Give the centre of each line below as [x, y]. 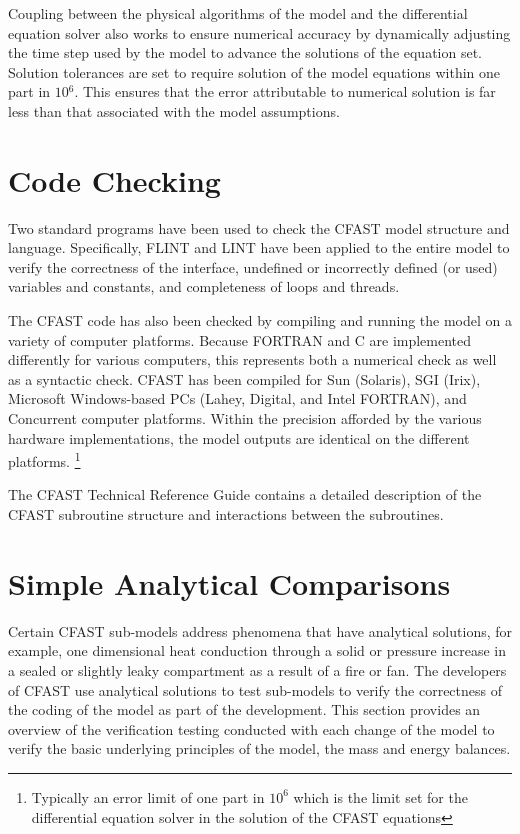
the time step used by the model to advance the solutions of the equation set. [245, 52]
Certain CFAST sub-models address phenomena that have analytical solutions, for [260, 630]
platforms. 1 [44, 459]
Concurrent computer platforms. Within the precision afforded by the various [245, 418]
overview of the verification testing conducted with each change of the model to [251, 728]
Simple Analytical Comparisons [229, 582]
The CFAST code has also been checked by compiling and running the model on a [260, 320]
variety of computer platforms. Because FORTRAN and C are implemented [240, 339]
